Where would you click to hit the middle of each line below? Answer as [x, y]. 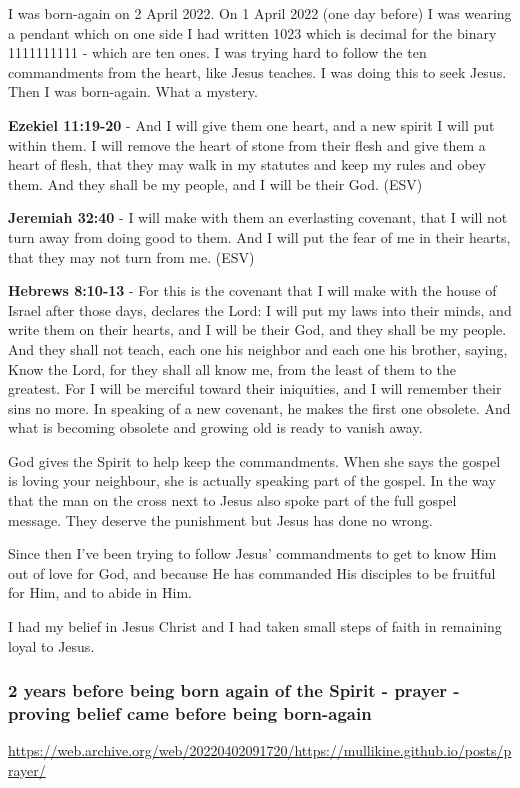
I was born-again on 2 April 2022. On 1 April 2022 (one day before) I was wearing [260, 13]
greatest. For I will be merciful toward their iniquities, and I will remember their [255, 388]
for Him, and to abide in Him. [100, 592]
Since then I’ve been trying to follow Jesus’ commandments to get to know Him [252, 553]
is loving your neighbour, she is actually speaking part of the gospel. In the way [252, 480]
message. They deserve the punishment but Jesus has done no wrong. [220, 519]
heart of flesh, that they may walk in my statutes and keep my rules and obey [247, 164]
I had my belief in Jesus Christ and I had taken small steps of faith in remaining [255, 626]
